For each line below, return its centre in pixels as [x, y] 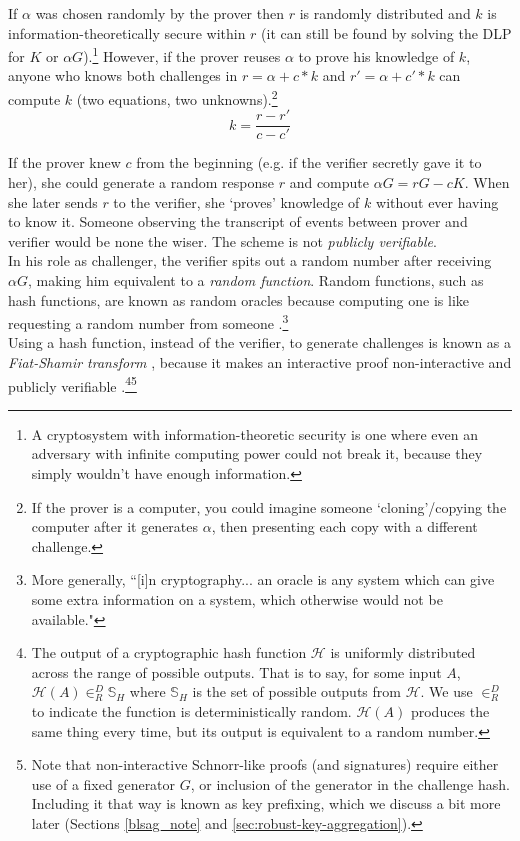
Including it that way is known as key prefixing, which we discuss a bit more [266, 803]
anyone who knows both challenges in [123, 75]
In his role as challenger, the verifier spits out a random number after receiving [250, 260]
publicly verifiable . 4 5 [72, 384]
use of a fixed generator [103, 783]
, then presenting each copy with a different [344, 526]
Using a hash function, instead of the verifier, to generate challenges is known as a [260, 342]
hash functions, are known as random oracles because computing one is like [239, 299]
